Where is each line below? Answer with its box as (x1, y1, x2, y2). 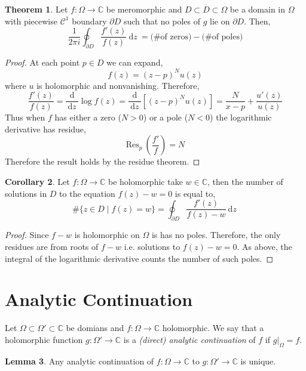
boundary (72, 14, 107, 27)
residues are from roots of (5, 240, 99, 253)
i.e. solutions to (124, 240, 180, 253)
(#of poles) (201, 32, 243, 41)
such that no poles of (123, 14, 200, 27)
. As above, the (237, 240, 292, 253)
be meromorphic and (106, 3, 182, 15)
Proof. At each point (5, 56, 80, 69)
